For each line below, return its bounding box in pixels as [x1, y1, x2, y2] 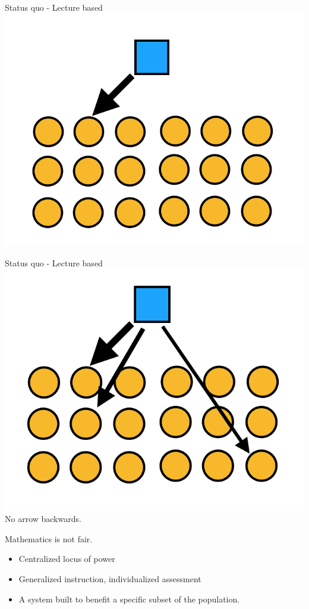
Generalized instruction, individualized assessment [18, 573, 201, 585]
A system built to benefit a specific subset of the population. [18, 592, 240, 605]
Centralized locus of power [18, 552, 115, 565]
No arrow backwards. [5, 512, 81, 525]
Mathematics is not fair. [5, 532, 93, 545]
